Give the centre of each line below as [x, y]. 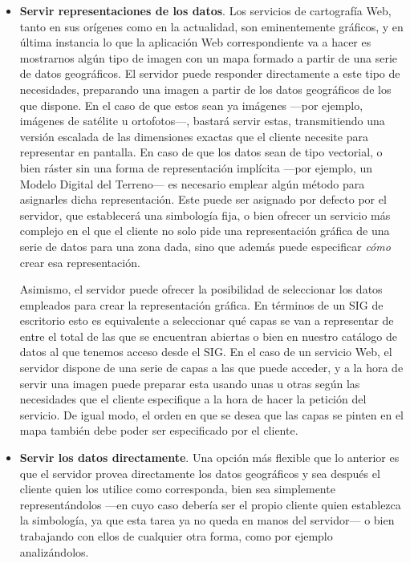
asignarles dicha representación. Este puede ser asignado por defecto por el [203, 199]
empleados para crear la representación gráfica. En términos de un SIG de [201, 304]
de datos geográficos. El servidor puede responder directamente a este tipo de [210, 73]
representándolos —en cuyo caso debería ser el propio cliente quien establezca [210, 504]
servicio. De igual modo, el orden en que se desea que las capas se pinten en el [212, 414]
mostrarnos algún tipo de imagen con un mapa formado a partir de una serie [209, 57]
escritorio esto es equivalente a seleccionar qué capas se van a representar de [207, 320]
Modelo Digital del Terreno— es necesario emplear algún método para [192, 183]
